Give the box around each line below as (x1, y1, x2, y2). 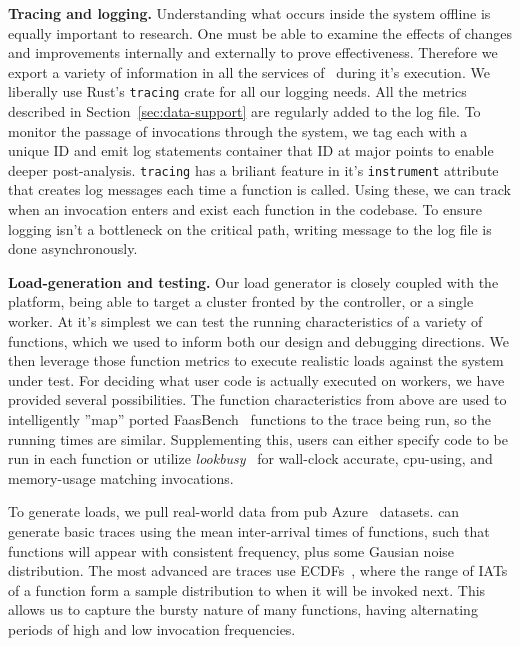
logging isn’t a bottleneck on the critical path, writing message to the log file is (8, 218, 492, 239)
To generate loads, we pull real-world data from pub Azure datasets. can (8, 501, 460, 522)
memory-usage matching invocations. (8, 467, 234, 488)
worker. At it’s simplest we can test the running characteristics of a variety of (8, 311, 483, 332)
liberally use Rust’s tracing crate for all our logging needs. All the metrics (8, 81, 467, 102)
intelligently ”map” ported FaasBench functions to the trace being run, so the (8, 409, 491, 429)
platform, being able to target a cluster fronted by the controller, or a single (8, 291, 474, 312)
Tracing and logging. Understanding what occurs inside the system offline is (8, 3, 491, 23)
